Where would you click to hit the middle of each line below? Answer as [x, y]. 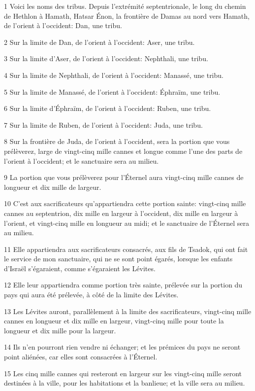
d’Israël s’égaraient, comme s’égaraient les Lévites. [80, 268]
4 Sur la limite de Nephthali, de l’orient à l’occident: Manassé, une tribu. [114, 75]
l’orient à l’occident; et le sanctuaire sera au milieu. [81, 160]
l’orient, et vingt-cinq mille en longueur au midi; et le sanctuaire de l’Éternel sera [127, 223]
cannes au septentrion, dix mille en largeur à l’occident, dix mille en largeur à [121, 213]
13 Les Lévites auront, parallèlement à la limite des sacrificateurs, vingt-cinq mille [128, 311]
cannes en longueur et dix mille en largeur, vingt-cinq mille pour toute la [114, 321]
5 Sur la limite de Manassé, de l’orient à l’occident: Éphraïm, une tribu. [112, 91]
